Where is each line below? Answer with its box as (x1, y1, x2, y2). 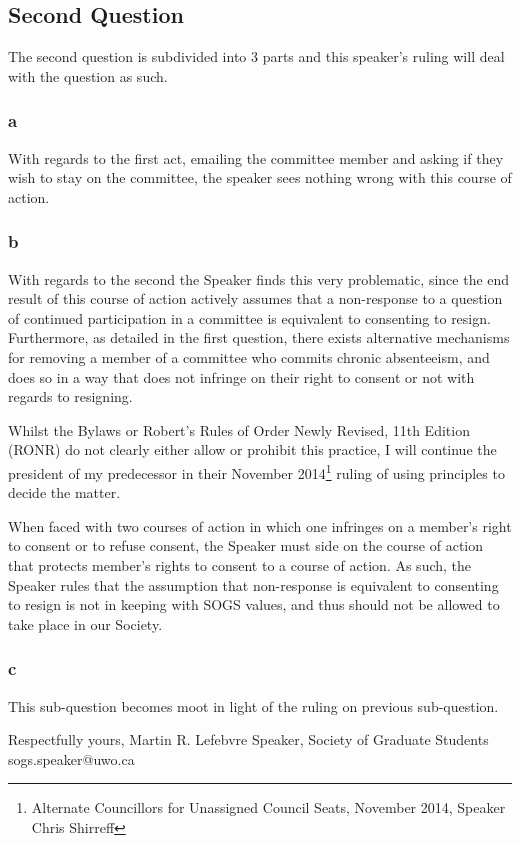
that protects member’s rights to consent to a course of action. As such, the (8, 554, 472, 575)
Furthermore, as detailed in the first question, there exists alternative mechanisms (8, 327, 510, 348)
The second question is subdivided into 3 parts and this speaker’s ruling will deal (8, 46, 505, 67)
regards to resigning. (8, 386, 133, 407)
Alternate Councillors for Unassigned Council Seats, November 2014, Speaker (31, 797, 506, 818)
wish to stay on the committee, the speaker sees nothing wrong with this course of (8, 167, 512, 188)
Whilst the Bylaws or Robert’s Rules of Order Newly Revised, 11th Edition (8, 419, 470, 440)
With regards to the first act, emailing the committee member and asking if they (8, 147, 504, 168)
